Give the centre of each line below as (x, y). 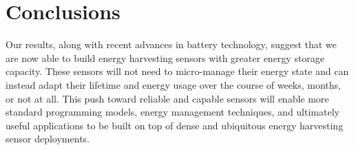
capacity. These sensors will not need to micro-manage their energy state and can (177, 71)
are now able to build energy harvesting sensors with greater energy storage (165, 57)
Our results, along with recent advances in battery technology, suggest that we (171, 44)
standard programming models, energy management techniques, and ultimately (173, 112)
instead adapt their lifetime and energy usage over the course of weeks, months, (174, 84)
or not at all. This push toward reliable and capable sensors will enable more (167, 98)
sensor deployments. (48, 139)
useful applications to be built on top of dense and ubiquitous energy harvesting (175, 125)
